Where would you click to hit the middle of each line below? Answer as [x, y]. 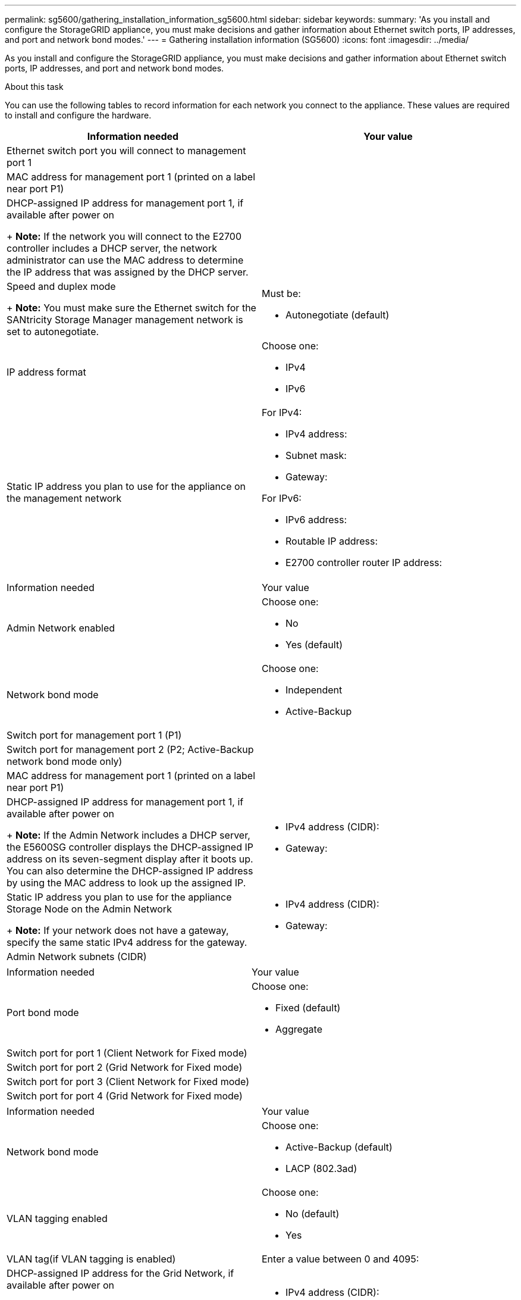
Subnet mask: [316, 455]
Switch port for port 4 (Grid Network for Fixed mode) [125, 1096]
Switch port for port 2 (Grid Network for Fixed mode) [125, 1067]
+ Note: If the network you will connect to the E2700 [124, 236]
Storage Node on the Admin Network [89, 909]
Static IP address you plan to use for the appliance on [126, 486]
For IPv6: [282, 498]
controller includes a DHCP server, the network [112, 248]
